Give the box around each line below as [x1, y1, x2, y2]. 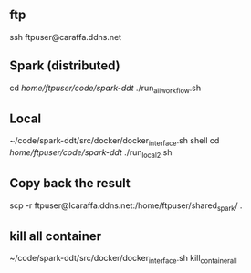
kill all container [9, 228, 102, 244]
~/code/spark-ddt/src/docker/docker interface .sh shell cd [9, 135, 220, 149]
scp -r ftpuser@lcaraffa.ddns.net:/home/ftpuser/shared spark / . [9, 200, 243, 213]
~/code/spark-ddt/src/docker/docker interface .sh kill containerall [9, 253, 237, 266]
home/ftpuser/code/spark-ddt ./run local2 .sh [9, 147, 173, 160]
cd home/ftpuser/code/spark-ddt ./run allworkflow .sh [9, 82, 202, 95]
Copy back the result [9, 175, 131, 191]
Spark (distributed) [9, 58, 120, 74]
